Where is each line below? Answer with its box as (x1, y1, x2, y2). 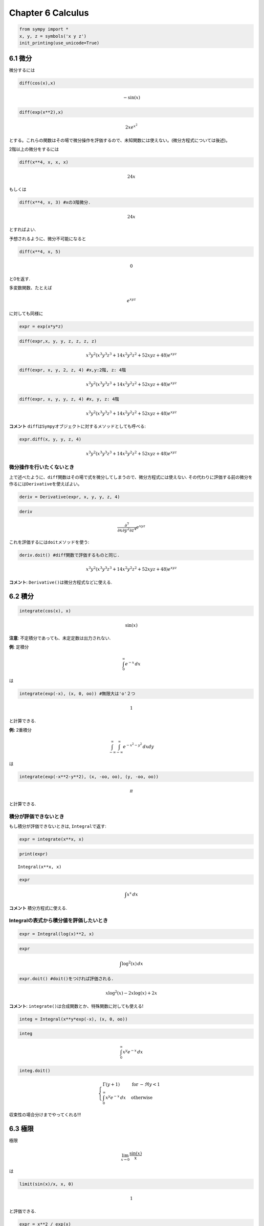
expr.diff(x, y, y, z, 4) (19, 436, 82, 442)
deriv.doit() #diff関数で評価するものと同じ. (19, 552, 120, 558)
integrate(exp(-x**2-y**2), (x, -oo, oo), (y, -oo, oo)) (19, 774, 159, 779)
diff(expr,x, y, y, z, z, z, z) (19, 338, 97, 344)
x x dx (127, 891, 138, 897)
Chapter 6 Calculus (9, 7, 89, 18)
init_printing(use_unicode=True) (19, 40, 100, 46)
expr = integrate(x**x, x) (19, 836, 84, 842)
